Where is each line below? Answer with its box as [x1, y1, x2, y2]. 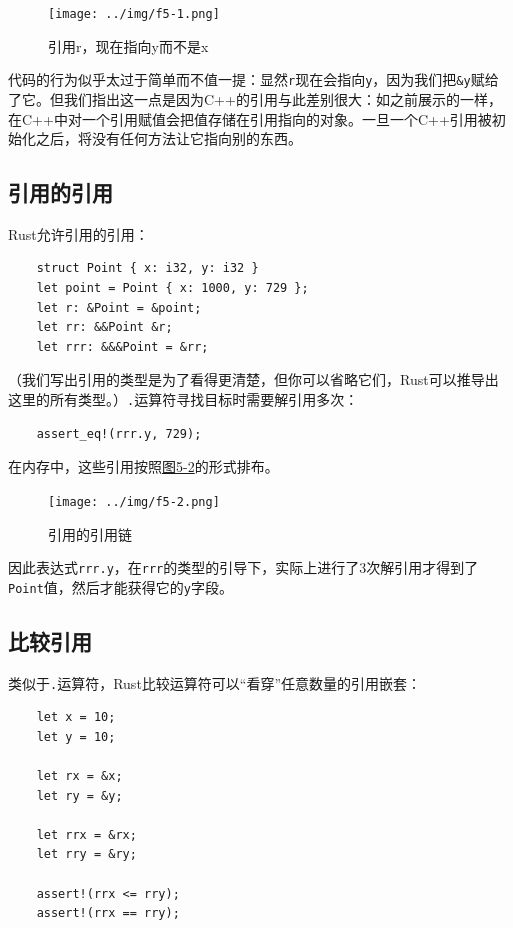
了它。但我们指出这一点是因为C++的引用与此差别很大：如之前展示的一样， [8, 88, 502, 109]
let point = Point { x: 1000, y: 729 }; [36, 281, 309, 296]
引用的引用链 [48, 523, 132, 544]
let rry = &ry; [36, 847, 137, 862]
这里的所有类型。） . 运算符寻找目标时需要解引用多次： [8, 389, 359, 410]
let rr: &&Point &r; [36, 320, 173, 335]
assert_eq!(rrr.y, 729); [36, 426, 202, 441]
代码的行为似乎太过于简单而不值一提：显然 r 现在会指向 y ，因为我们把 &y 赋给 [8, 69, 499, 90]
